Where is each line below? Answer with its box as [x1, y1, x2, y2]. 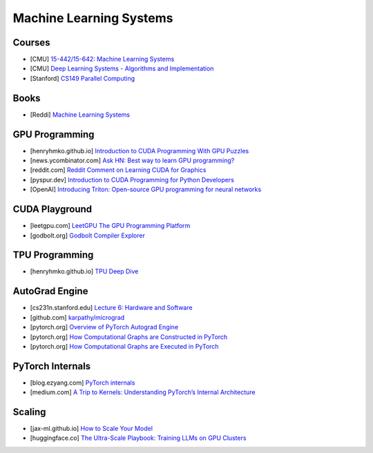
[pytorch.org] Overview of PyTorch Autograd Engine [30, 323, 179, 331]
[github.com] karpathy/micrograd [30, 313, 125, 321]
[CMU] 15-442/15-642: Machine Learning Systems [30, 55, 175, 64]
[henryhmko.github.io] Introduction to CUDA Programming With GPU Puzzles [30, 146, 249, 155]
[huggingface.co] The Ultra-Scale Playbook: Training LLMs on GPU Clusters [30, 434, 247, 442]
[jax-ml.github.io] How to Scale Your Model [30, 425, 153, 433]
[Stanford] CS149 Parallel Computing [30, 74, 135, 82]
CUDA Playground [12, 204, 93, 215]
